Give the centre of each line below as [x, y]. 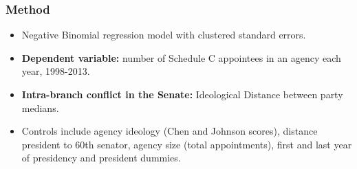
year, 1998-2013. [56, 71]
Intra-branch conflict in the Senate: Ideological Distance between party [182, 94]
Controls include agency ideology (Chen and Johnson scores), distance [170, 131]
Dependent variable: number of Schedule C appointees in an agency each [181, 57]
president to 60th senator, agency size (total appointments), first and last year [187, 144]
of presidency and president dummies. [101, 158]
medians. [40, 108]
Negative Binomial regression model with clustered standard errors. [164, 35]
